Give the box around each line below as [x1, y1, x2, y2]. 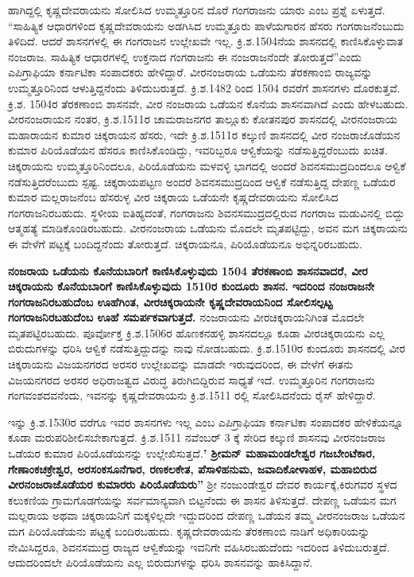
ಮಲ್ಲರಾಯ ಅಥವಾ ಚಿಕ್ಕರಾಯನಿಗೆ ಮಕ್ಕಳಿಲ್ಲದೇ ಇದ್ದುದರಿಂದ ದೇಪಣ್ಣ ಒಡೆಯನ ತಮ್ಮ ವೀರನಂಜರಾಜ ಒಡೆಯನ [8, 507, 405, 524]
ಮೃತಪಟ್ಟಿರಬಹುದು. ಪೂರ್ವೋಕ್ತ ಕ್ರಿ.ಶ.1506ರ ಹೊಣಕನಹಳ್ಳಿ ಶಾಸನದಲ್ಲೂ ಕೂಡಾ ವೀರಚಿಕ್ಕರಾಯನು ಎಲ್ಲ [8, 324, 385, 341]
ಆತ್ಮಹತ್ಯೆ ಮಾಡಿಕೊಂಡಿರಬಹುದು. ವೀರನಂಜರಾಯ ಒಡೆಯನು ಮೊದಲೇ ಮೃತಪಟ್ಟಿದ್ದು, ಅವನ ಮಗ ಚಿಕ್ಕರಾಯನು [8, 220, 408, 236]
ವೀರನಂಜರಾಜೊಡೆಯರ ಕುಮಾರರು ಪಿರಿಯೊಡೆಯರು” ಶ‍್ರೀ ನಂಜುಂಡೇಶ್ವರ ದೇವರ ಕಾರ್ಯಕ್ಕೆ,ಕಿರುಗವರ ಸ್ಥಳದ [8, 476, 397, 493]
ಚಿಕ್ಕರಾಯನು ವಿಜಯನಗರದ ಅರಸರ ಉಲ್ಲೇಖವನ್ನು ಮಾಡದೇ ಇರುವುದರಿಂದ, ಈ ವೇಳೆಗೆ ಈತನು [8, 356, 354, 372]
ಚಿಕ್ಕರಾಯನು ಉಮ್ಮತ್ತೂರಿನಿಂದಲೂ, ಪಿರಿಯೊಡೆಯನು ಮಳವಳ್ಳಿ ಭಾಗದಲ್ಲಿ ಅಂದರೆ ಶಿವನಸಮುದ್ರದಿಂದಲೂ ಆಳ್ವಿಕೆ [8, 157, 406, 173]
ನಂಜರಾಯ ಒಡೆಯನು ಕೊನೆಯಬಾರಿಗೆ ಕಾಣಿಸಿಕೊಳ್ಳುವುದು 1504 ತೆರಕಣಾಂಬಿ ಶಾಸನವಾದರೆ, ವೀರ [8, 262, 368, 279]
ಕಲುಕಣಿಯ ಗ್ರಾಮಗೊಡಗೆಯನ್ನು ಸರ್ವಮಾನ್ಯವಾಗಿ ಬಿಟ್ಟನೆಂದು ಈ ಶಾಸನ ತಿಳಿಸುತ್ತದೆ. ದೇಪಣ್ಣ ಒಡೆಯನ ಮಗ [8, 491, 397, 508]
